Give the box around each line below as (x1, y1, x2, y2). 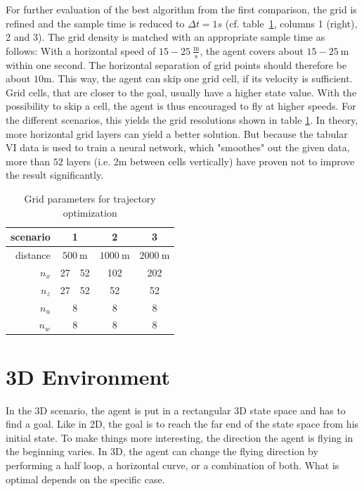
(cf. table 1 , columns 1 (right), (225, 15, 358, 30)
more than (6, 153, 51, 168)
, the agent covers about (200, 43, 304, 58)
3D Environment (6, 362, 170, 390)
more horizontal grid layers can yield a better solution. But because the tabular (6, 126, 348, 141)
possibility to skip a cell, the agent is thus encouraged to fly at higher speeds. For (6, 98, 356, 113)
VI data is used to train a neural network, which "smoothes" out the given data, (6, 140, 350, 155)
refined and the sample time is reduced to (6, 15, 185, 30)
